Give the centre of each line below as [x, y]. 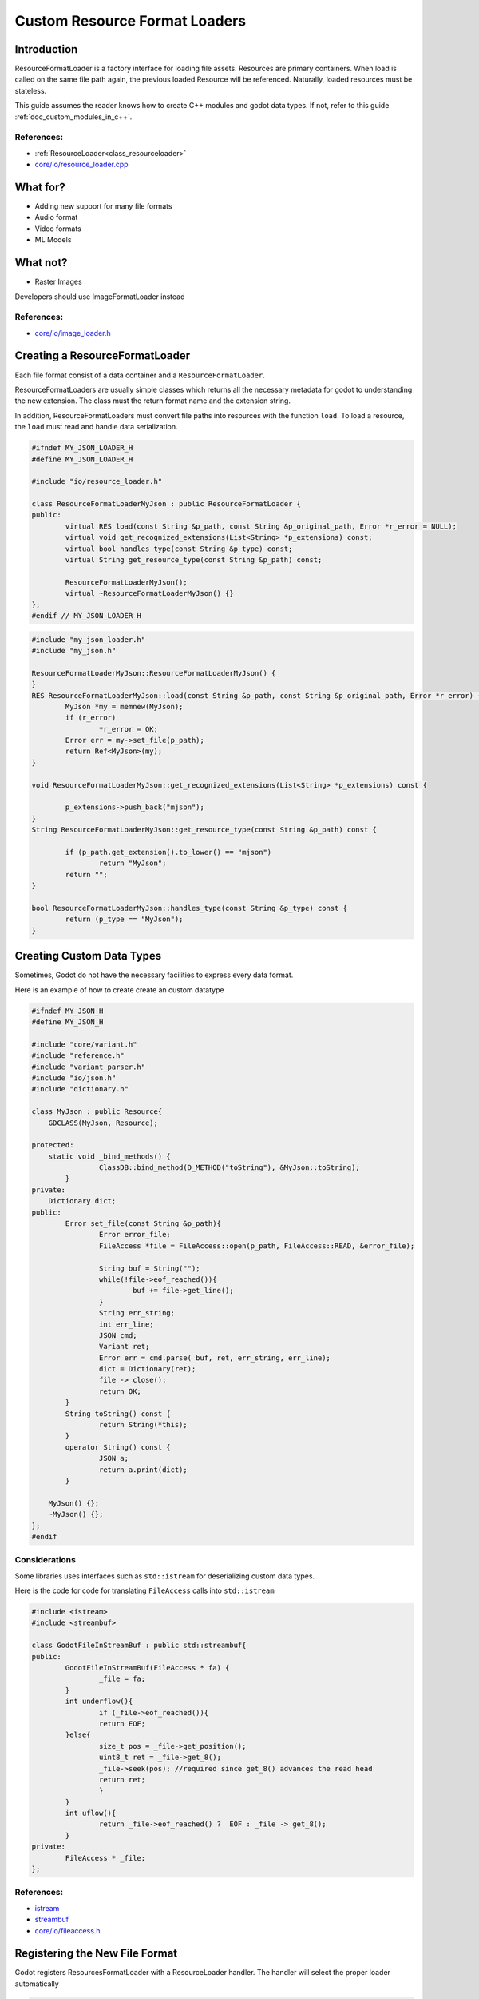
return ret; [122, 1780]
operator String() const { [118, 1447]
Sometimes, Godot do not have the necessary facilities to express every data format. [154, 975]
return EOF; [122, 1724]
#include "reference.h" [78, 1056]
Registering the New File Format [96, 1954]
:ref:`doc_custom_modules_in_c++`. [73, 117]
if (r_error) [91, 718]
